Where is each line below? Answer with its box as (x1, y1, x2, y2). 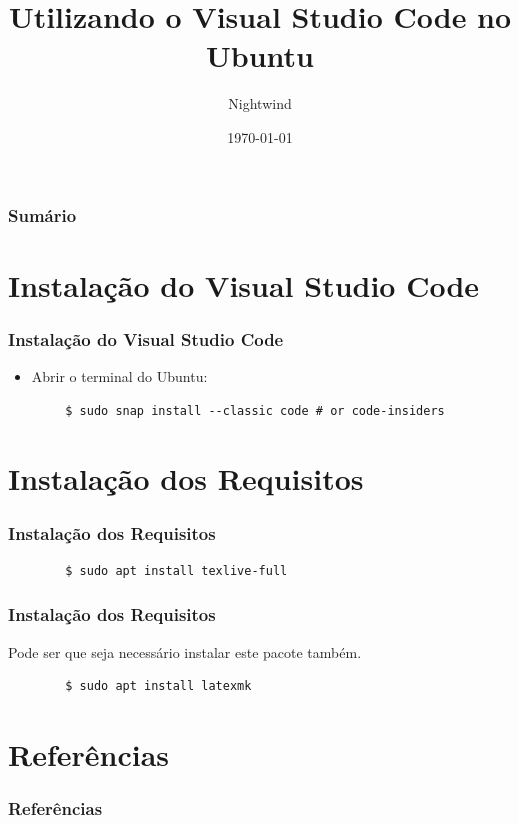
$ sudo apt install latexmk (65, 679, 252, 694)
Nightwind (228, 93, 292, 114)
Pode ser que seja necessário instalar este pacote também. (8, 641, 362, 662)
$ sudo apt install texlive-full (65, 563, 288, 578)
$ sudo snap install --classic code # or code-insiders (65, 403, 445, 418)
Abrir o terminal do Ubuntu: (31, 366, 208, 387)
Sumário (8, 202, 77, 227)
